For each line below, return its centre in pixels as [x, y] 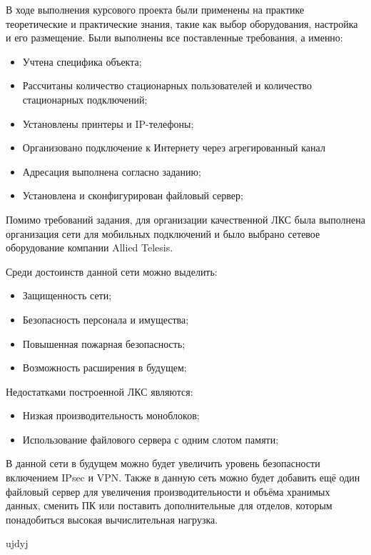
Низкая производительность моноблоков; [111, 415]
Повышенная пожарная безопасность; [104, 343]
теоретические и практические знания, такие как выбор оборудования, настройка [182, 23]
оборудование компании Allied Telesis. [90, 247]
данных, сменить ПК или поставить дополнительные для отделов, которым [169, 505]
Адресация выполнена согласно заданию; [112, 171]
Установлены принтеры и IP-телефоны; [108, 123]
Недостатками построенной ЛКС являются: [100, 391]
